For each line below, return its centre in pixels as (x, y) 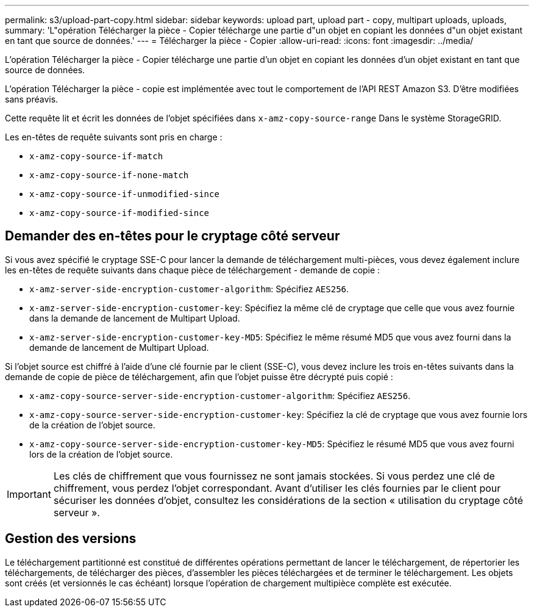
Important (29, 494)
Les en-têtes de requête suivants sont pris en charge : (114, 137)
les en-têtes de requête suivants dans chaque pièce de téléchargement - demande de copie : (193, 270)
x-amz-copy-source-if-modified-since (119, 213)
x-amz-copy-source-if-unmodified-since (124, 194)
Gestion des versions (71, 539)
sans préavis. (32, 99)
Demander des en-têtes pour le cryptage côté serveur (173, 236)
